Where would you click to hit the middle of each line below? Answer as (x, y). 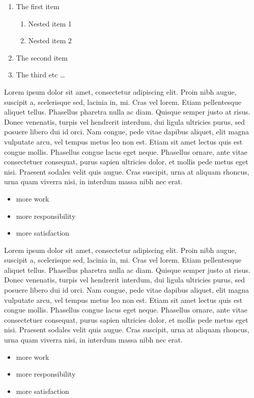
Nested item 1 (50, 23)
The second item (42, 57)
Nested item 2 (50, 40)
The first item (38, 6)
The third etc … (40, 75)
